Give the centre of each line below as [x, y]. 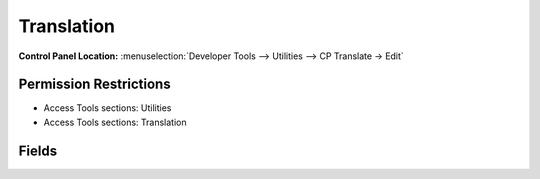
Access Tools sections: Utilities [107, 108]
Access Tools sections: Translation [115, 122]
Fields [38, 150]
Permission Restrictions [94, 84]
